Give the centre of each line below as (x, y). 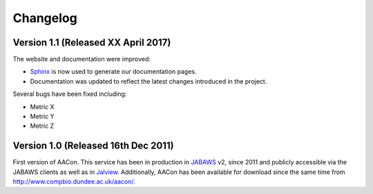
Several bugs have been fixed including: (70, 94)
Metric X (42, 106)
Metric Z (42, 126)
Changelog (45, 18)
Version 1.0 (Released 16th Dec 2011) (93, 146)
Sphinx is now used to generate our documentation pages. (113, 72)
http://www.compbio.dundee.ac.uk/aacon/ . (74, 182)
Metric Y (42, 117)
